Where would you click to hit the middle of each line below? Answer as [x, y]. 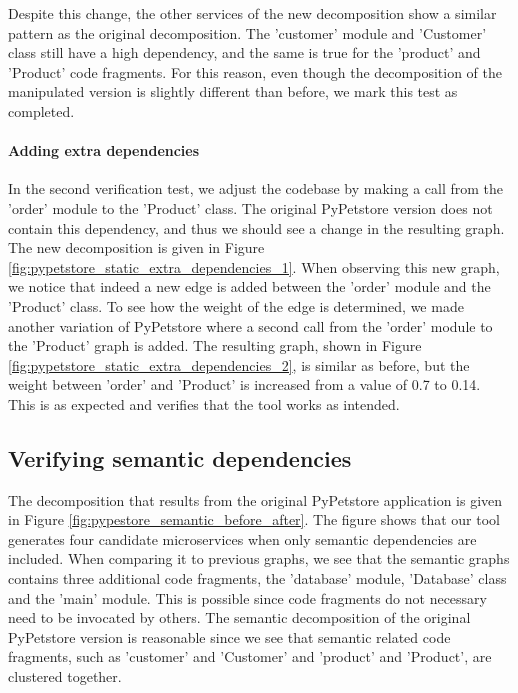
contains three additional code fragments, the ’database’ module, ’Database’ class [257, 578]
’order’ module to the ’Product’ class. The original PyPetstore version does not [250, 207]
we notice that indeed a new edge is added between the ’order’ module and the [249, 286]
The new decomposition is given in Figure [136, 247]
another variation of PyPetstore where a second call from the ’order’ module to [250, 325]
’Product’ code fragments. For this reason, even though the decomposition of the [255, 71]
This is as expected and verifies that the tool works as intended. [204, 403]
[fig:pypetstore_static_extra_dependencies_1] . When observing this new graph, [254, 266]
